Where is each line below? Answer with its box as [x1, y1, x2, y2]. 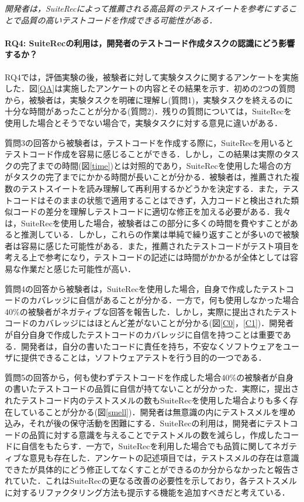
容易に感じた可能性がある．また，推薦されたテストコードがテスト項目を [20, 239, 299, 252]
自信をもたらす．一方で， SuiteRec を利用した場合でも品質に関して [20, 440, 273, 452]
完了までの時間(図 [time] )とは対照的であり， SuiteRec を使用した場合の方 [20, 159, 292, 171]
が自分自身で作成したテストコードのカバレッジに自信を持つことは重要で [5, 328, 283, 341]
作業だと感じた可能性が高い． [20, 263, 136, 275]
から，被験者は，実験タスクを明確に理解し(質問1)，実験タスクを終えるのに [5, 93, 293, 106]
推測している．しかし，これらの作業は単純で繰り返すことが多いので [20, 228, 283, 240]
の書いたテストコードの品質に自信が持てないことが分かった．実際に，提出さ [5, 382, 299, 395]
